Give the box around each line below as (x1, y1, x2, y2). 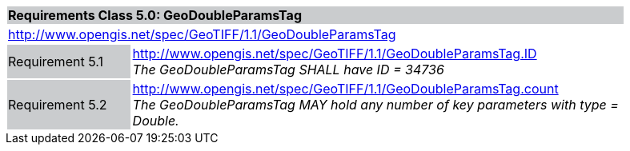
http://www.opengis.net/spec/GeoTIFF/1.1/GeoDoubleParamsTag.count (132, 81, 559, 97)
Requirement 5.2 (8, 97, 107, 113)
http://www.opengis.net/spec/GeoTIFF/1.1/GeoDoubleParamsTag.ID (132, 46, 537, 62)
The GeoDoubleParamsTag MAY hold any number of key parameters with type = (132, 97, 619, 113)
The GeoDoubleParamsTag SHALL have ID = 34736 (132, 62, 444, 77)
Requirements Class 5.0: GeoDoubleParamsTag (8, 7, 302, 23)
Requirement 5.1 (8, 54, 103, 70)
